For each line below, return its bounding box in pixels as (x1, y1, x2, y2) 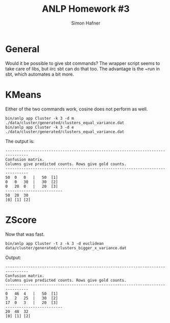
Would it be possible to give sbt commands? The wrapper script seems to (5, 60, 160, 66)
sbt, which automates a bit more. (5, 71, 75, 77)
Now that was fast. (5, 231, 45, 237)
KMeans (5, 89, 42, 100)
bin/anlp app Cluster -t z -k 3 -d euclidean (5, 241, 104, 246)
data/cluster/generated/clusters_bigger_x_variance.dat (5, 245, 127, 250)
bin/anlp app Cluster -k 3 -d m (5, 116, 74, 121)
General (5, 43, 40, 55)
